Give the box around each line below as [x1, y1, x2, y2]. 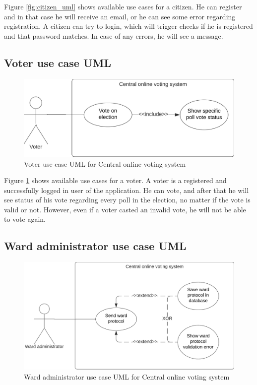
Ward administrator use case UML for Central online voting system [24, 371, 230, 382]
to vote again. [4, 214, 46, 224]
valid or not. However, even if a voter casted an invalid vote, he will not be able [4, 204, 246, 214]
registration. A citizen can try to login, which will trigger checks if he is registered [4, 21, 253, 31]
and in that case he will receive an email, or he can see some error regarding [4, 11, 236, 21]
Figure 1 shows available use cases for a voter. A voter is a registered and [4, 175, 227, 186]
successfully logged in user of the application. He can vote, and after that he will [4, 185, 249, 195]
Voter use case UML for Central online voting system [24, 158, 186, 169]
